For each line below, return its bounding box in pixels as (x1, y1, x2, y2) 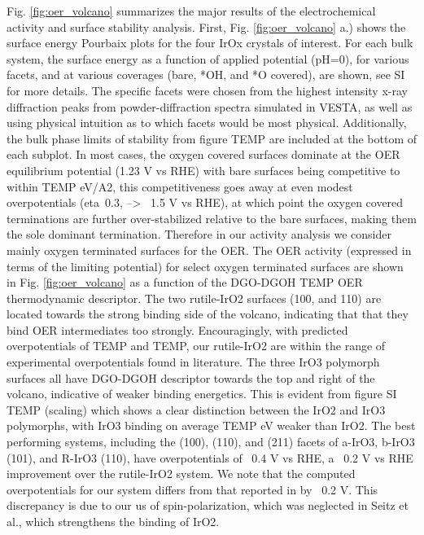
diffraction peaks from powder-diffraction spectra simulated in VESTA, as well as (7, 98, 413, 115)
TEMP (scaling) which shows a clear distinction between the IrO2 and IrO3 (7, 401, 386, 418)
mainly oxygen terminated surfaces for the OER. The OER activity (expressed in (7, 241, 412, 258)
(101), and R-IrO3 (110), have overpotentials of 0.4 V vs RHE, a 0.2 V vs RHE (7, 449, 413, 466)
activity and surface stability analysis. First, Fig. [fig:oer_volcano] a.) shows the (7, 18, 406, 35)
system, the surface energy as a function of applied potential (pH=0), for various (7, 50, 409, 67)
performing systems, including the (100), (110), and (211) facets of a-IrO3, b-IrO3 (7, 433, 415, 450)
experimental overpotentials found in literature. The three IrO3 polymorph (7, 353, 380, 371)
